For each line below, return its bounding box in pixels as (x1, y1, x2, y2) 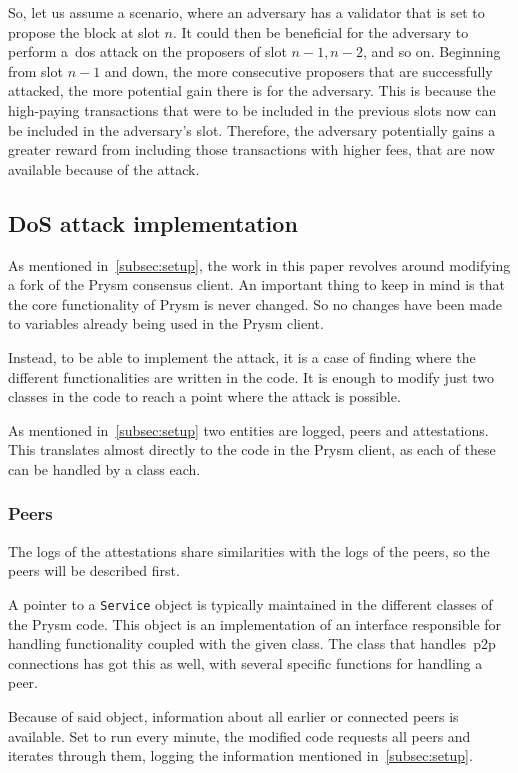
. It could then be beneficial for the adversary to (172, 21, 469, 42)
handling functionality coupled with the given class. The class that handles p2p (8, 633, 496, 654)
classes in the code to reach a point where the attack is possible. (8, 386, 401, 407)
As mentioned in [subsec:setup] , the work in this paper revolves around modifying (8, 254, 511, 275)
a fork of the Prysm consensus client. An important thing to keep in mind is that (8, 274, 505, 295)
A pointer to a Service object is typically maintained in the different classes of (8, 593, 493, 614)
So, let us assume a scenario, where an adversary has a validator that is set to (8, 2, 485, 22)
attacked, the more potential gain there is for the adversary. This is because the (8, 80, 496, 101)
